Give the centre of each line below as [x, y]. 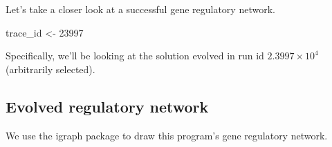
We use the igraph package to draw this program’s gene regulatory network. [167, 135]
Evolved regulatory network [107, 106]
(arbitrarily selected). [50, 69]
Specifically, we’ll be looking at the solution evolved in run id [135, 56]
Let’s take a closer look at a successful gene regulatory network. [140, 9]
